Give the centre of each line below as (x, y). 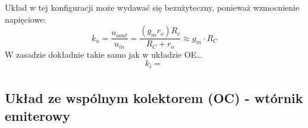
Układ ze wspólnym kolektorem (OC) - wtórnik (154, 98)
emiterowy (37, 115)
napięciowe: (26, 19)
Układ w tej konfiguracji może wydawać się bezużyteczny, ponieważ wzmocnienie (152, 7)
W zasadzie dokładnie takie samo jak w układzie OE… (103, 54)
